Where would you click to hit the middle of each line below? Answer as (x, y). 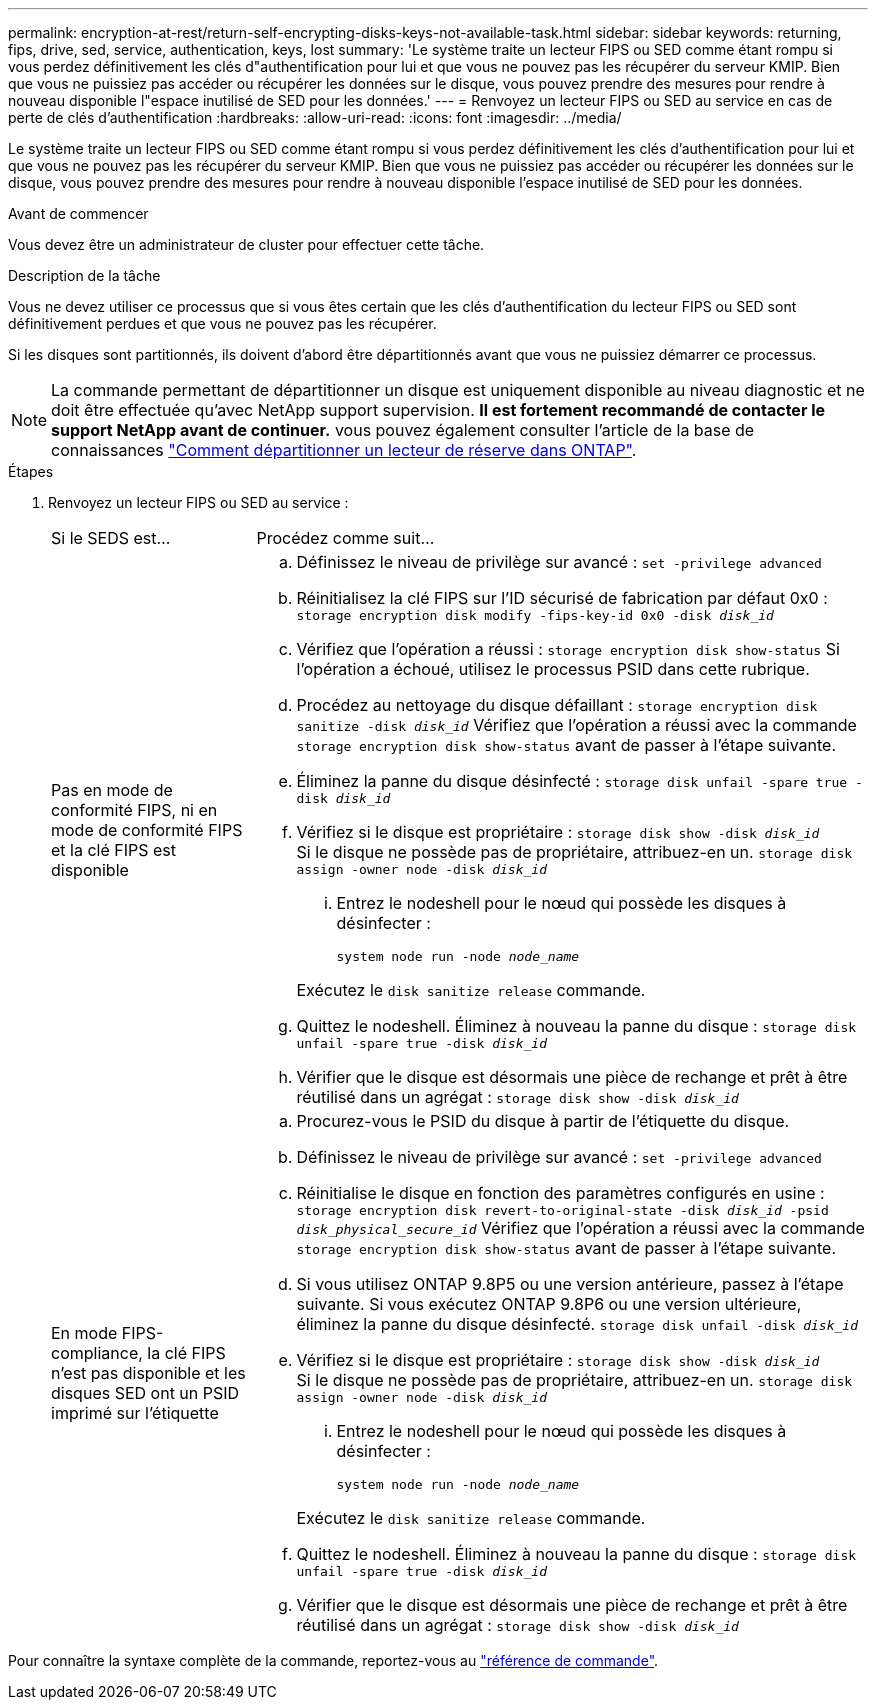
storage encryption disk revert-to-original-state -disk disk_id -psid (562, 1210)
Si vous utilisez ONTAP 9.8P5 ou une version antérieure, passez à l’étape (570, 1284)
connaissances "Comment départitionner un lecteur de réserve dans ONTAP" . (344, 450)
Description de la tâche (84, 275)
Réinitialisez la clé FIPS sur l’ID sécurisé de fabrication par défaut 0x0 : (562, 598)
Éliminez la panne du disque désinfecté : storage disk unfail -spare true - (579, 781)
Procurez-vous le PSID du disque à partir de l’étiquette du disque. (543, 1121)
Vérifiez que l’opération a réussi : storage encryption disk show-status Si (568, 649)
